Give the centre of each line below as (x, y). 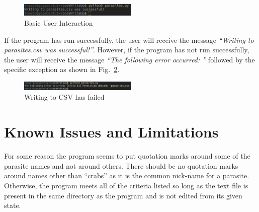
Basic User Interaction (59, 23)
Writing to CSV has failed (64, 97)
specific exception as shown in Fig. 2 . (62, 69)
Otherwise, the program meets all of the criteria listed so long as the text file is (126, 185)
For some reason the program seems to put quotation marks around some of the (127, 156)
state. (13, 205)
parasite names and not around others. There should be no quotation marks (121, 165)
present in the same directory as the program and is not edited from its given (123, 195)
